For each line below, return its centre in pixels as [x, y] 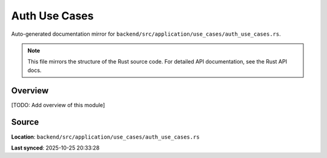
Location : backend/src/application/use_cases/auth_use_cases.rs [105, 137]
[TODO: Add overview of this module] [58, 105]
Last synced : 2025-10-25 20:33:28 [55, 148]
